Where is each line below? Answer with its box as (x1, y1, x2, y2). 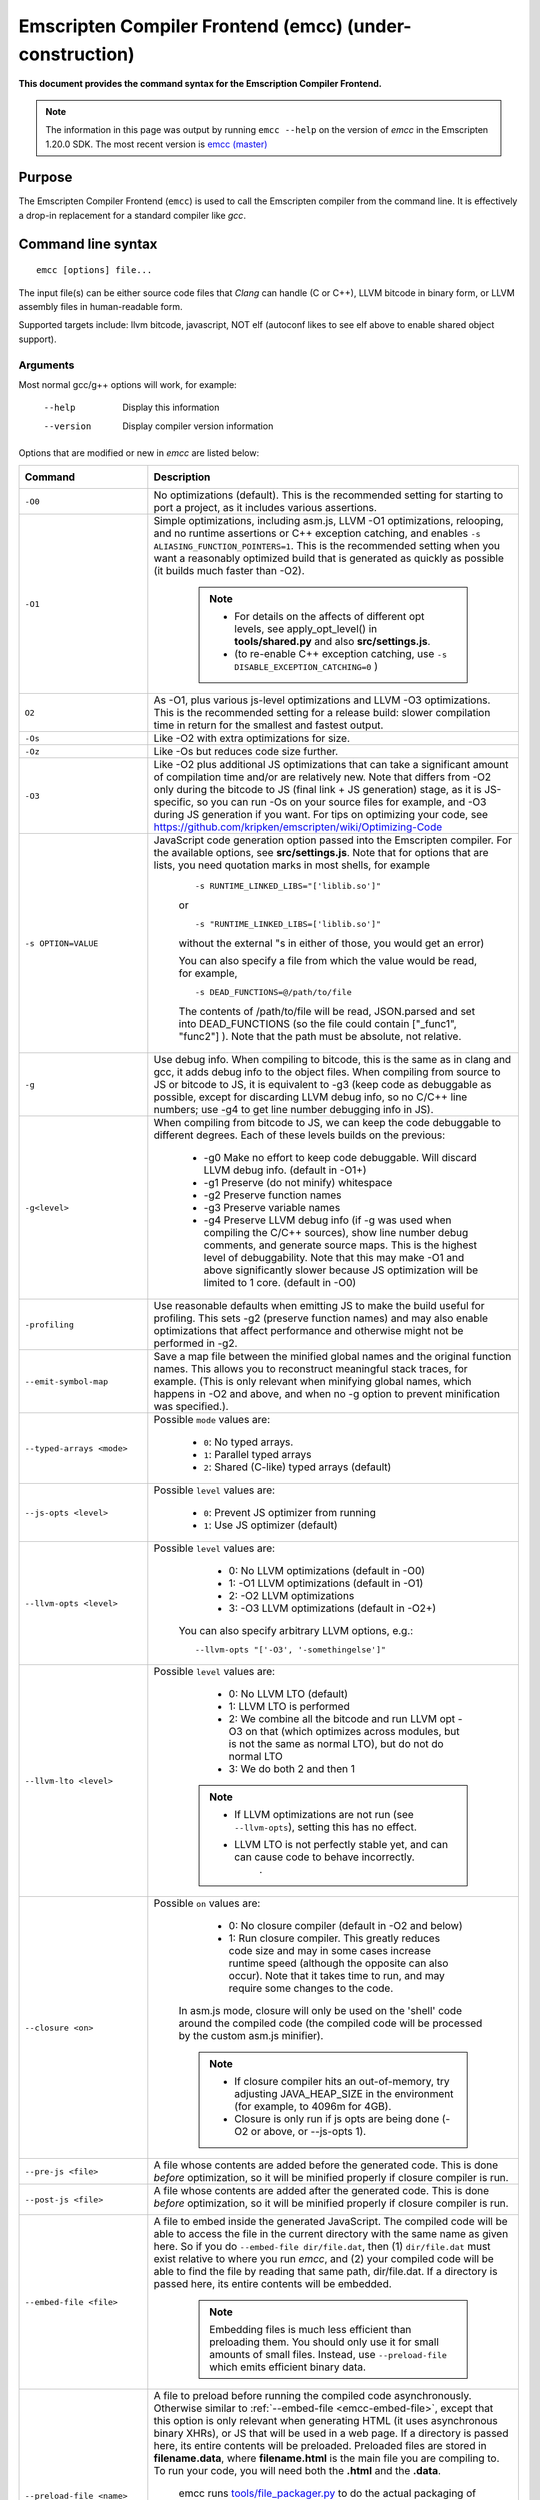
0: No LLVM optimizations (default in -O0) (228, 1564, 425, 1578)
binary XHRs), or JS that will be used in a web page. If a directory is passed (153, 2426, 509, 2440)
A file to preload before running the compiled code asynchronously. (153, 2389, 472, 2403)
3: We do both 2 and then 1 (228, 1762, 355, 1776)
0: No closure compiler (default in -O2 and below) (228, 1919, 464, 1933)
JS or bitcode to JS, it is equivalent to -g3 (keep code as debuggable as (153, 1078, 492, 1092)
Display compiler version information (122, 420, 274, 432)
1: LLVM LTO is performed (228, 1700, 350, 1714)
